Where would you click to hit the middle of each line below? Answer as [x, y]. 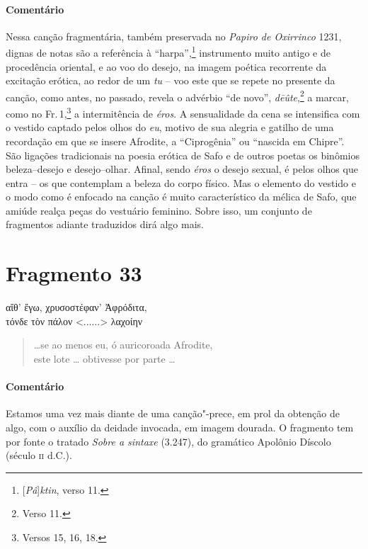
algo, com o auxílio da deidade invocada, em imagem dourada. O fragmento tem [180, 427]
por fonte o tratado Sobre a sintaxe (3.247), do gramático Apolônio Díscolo [168, 441]
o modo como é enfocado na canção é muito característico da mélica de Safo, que [181, 197]
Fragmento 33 [74, 273]
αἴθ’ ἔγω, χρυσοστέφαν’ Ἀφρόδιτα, [76, 307]
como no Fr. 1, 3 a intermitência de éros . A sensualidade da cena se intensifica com [183, 112]
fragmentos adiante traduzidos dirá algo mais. [105, 224]
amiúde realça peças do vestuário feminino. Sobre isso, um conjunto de [159, 210]
